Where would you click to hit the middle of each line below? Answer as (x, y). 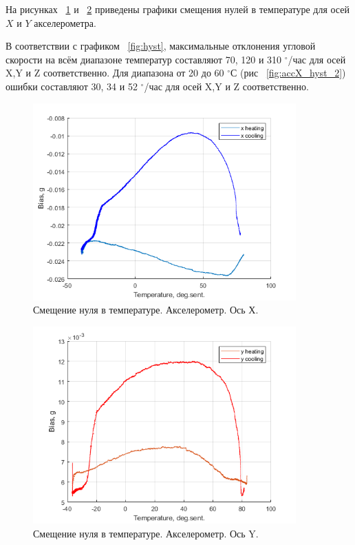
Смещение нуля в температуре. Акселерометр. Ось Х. (146, 310)
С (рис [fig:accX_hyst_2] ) (288, 73)
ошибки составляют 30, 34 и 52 (72, 86)
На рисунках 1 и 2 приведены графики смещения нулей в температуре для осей (177, 9)
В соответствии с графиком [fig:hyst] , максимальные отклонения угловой (161, 46)
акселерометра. (65, 22)
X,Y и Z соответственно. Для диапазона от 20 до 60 (115, 73)
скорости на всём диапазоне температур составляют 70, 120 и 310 (144, 59)
